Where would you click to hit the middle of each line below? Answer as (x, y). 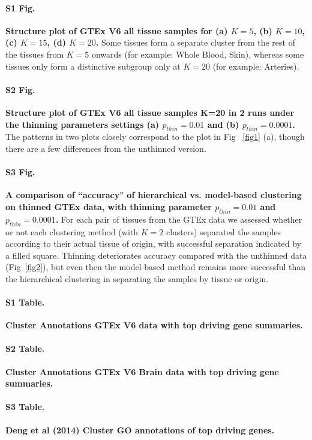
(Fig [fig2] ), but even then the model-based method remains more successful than (155, 267)
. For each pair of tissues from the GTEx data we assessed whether (179, 219)
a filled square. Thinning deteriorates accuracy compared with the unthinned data (156, 255)
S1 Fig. (20, 8)
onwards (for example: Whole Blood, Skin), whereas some (198, 54)
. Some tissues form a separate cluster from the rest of (195, 42)
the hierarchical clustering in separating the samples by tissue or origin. (137, 278)
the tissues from (35, 54)
